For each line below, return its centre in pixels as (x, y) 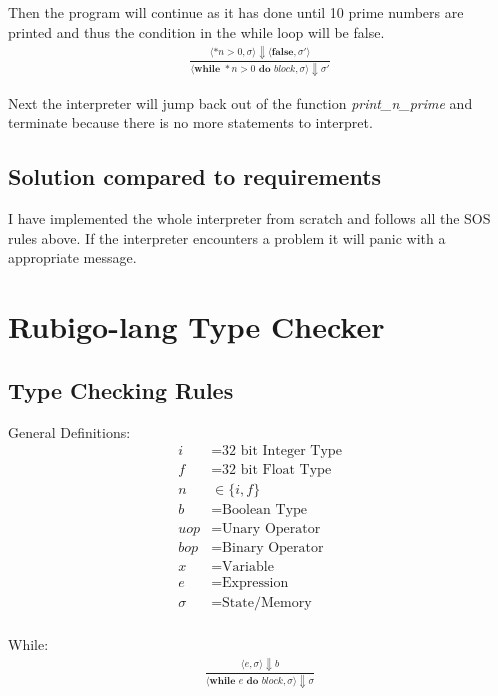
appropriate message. (72, 257)
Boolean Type (265, 510)
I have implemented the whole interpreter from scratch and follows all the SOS (249, 218)
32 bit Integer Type (282, 451)
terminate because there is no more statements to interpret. (190, 122)
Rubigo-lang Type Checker (196, 326)
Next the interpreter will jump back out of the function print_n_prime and (240, 102)
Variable (248, 567)
